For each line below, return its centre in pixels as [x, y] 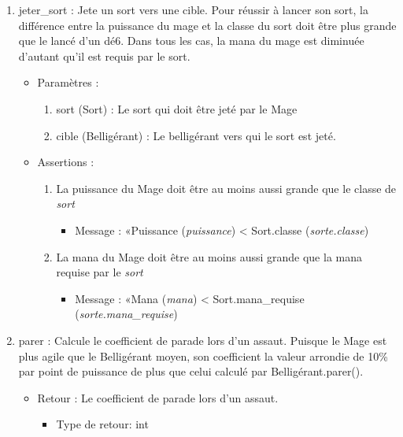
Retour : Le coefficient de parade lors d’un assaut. [158, 397]
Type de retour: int [102, 424]
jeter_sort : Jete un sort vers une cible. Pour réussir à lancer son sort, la [193, 9]
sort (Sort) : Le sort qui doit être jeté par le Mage [177, 108]
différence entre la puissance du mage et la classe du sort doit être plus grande [207, 25]
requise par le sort [100, 272]
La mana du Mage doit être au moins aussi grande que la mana [209, 256]
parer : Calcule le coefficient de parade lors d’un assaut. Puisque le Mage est [203, 340]
